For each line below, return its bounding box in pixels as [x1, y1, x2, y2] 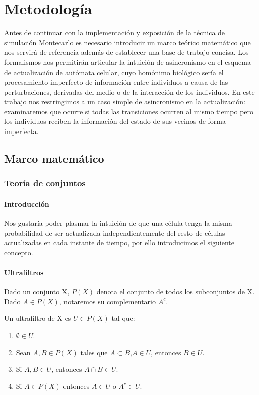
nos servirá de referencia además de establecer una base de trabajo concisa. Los [4, 47, 249, 57]
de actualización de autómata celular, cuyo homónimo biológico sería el [4, 67, 224, 77]
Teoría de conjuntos [4, 177, 86, 189]
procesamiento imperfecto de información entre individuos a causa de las [4, 77, 228, 87]
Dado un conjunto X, [4, 286, 70, 297]
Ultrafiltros [4, 267, 44, 278]
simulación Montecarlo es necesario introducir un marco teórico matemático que [4, 37, 251, 47]
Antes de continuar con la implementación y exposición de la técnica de [4, 27, 225, 38]
